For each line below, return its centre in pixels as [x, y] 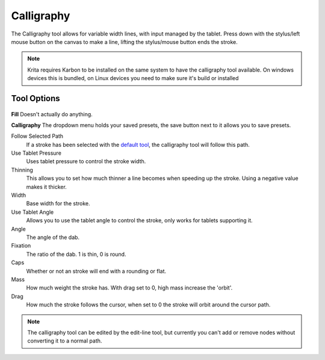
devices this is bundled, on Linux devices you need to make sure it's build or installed [133, 78]
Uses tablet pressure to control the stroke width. [86, 161]
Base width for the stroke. [58, 203]
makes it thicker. [47, 187]
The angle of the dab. [53, 237]
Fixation [21, 246]
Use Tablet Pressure [36, 153]
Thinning [22, 170]
